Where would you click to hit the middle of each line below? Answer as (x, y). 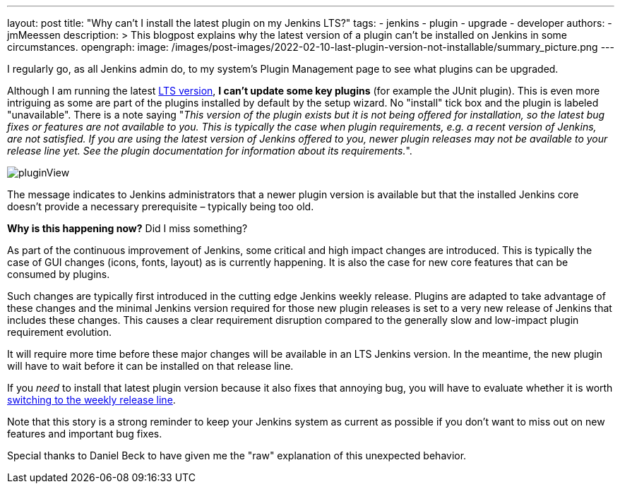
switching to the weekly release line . (91, 400)
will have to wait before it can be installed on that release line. (150, 366)
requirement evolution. (60, 332)
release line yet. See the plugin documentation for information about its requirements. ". (210, 151)
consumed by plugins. (59, 274)
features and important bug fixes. (85, 434)
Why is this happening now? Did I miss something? (127, 228)
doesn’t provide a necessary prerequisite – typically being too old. (161, 206)
